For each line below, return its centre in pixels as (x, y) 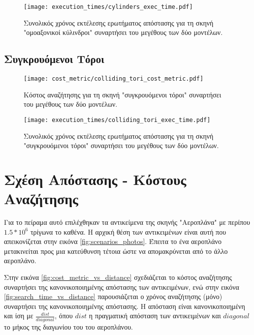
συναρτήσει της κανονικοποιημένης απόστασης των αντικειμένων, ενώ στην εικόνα (122, 287)
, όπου (64, 316)
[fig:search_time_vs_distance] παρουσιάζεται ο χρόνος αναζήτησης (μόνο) (113, 296)
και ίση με (19, 316)
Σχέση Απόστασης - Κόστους (95, 179)
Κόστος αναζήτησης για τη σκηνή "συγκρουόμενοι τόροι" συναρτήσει (123, 94)
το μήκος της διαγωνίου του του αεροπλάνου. (68, 326)
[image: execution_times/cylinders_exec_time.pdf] (108, 7)
